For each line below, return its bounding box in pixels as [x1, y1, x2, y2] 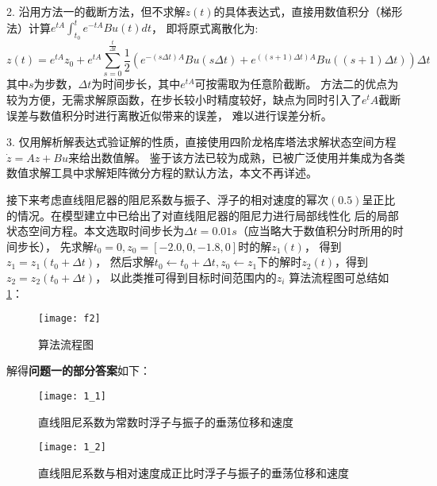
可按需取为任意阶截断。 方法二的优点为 [194, 75, 399, 92]
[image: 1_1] [38, 390, 106, 402]
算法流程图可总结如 [289, 268, 389, 285]
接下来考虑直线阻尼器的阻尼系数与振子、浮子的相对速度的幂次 [6, 191, 328, 207]
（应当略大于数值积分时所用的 [236, 222, 393, 239]
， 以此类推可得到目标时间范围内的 [95, 268, 277, 285]
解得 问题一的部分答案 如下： [6, 362, 151, 379]
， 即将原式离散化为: [151, 19, 259, 36]
